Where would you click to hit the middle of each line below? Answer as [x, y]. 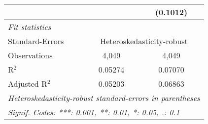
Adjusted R [28, 84]
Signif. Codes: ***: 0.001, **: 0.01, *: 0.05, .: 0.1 [94, 112]
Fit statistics [30, 27]
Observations [30, 55]
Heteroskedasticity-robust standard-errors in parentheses [104, 98]
